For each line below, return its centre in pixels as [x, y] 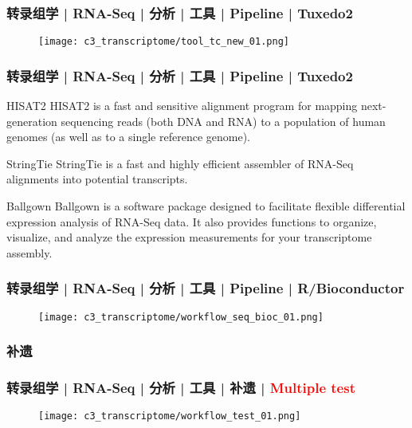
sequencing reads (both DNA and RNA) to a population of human [223, 121]
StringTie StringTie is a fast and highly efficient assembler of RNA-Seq [180, 163]
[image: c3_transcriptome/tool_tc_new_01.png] [164, 42]
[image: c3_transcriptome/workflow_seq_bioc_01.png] [181, 317]
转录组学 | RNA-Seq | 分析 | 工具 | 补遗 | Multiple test [181, 388]
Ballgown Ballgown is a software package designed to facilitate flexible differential [206, 206]
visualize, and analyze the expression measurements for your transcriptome [189, 237]
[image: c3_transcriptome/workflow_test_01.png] [170, 416]
